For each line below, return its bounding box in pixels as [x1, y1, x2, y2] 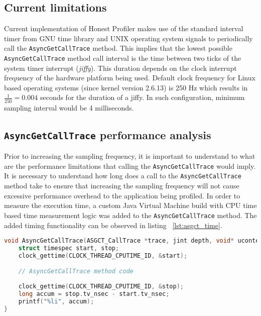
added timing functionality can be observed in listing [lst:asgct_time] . [4, 220, 222, 230]
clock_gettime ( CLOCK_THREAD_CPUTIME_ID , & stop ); [18, 283, 184, 290]
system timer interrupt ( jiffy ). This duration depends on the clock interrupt [4, 62, 237, 73]
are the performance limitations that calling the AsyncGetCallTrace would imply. [4, 160, 256, 171]
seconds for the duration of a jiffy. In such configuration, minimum [40, 92, 245, 102]
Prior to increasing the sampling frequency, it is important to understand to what [4, 151, 255, 161]
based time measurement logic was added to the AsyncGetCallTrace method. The [4, 209, 257, 220]
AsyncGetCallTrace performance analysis [4, 127, 211, 142]
